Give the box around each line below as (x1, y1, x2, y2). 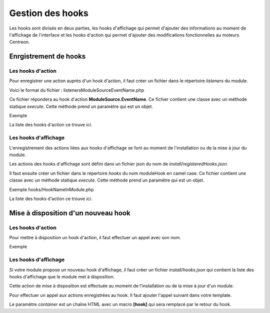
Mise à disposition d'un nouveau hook (9, 209, 130, 217)
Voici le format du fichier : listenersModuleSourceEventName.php (9, 87, 144, 93)
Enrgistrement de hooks (9, 52, 86, 61)
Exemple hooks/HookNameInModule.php (9, 186, 94, 193)
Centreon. (9, 39, 30, 45)
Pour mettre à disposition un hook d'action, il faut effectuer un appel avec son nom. (9, 235, 181, 241)
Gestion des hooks (9, 8, 88, 19)
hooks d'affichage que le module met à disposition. (9, 274, 115, 279)
